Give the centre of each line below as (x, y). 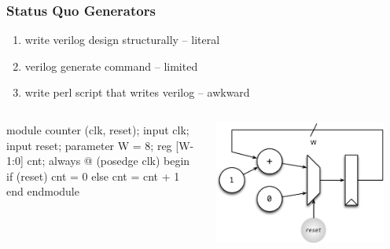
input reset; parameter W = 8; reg (89, 145)
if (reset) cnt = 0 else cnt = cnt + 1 (93, 176)
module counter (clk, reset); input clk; (98, 130)
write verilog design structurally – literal (122, 40)
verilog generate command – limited (111, 66)
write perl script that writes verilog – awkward (137, 92)
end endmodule (43, 191)
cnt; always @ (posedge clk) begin (109, 161)
